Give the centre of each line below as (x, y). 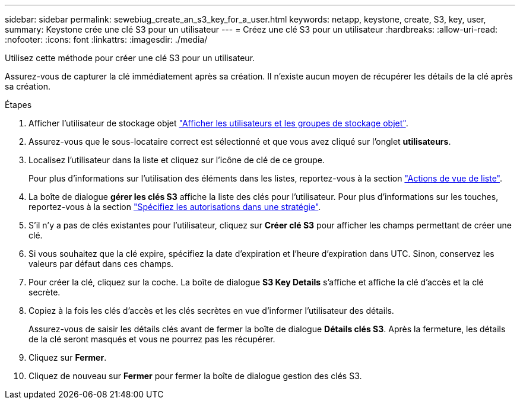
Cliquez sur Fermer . (68, 357)
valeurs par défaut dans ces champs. (101, 264)
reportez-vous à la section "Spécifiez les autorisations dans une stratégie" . (175, 207)
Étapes (18, 105)
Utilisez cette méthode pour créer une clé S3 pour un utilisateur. (130, 58)
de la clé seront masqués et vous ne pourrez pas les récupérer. (152, 339)
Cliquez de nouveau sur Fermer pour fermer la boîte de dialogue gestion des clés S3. (195, 376)
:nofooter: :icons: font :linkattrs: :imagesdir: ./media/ (106, 39)
